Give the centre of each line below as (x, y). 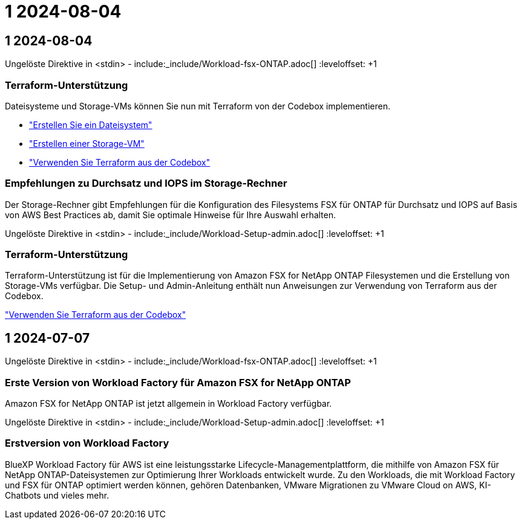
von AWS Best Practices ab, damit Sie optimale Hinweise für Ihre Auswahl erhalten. (171, 215)
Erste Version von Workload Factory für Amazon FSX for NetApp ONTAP (178, 382)
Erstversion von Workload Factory (87, 443)
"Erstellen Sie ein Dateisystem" (91, 125)
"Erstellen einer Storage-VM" (87, 143)
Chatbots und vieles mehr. (57, 495)
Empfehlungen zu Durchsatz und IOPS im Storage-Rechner (146, 183)
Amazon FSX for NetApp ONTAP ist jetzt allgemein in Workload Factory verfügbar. (168, 404)
